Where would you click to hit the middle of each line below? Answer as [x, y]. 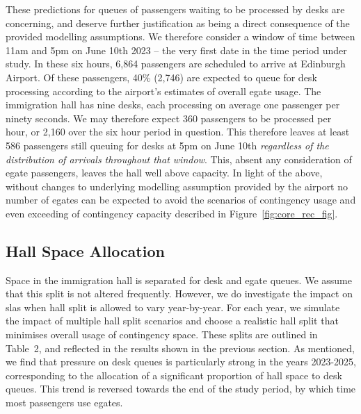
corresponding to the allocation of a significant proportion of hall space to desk [174, 375]
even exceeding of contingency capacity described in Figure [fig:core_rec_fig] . [172, 213]
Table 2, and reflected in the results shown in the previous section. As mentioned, [180, 348]
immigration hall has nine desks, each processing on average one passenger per [173, 105]
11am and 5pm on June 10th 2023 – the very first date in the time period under [176, 50]
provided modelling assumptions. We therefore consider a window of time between [180, 36]
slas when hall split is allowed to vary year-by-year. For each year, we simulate [173, 307]
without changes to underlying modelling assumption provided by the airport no [177, 186]
